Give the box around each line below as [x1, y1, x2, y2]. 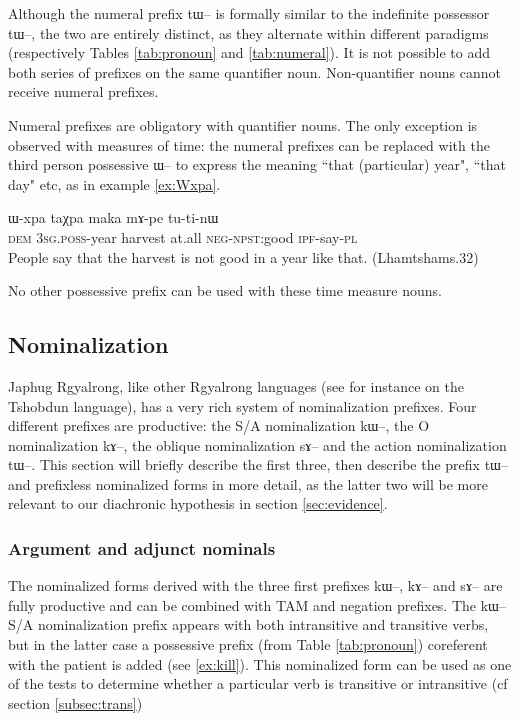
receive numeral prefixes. [8, 81, 159, 102]
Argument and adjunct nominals [8, 536, 276, 560]
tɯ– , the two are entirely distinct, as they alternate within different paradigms [8, 22, 489, 43]
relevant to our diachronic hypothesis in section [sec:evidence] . [8, 493, 388, 514]
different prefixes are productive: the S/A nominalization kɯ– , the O [8, 415, 430, 436]
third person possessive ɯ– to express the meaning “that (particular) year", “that [8, 154, 506, 175]
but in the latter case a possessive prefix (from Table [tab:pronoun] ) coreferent [8, 634, 488, 655]
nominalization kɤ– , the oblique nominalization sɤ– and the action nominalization [8, 434, 507, 455]
